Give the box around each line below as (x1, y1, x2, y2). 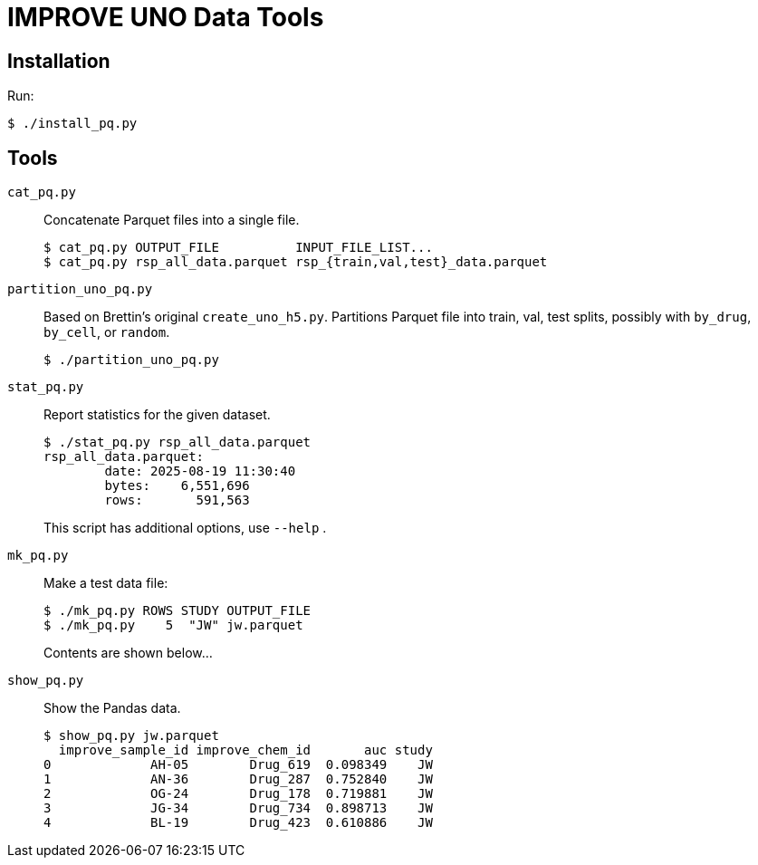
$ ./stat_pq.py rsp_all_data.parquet (43, 435, 312, 450)
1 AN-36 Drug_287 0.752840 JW (43, 772, 433, 787)
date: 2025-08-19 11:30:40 (104, 464, 296, 479)
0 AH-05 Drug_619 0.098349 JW (43, 757, 433, 773)
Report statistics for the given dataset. (43, 407, 271, 423)
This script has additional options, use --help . (43, 520, 327, 536)
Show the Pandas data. (43, 700, 181, 716)
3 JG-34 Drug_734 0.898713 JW (43, 801, 433, 816)
